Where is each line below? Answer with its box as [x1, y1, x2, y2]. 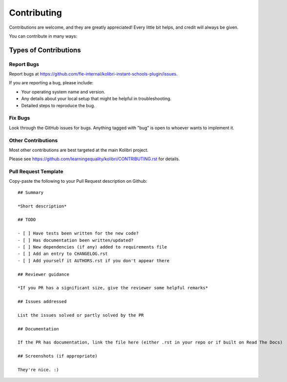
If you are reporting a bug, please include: [9, 80, 94, 86]
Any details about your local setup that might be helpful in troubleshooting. [21, 95, 172, 102]
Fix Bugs [9, 115, 30, 121]
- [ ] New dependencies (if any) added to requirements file [18, 244, 167, 249]
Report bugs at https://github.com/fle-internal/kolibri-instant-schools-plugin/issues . [9, 71, 178, 77]
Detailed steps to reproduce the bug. [21, 102, 95, 108]
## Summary [18, 190, 44, 195]
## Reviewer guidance [18, 271, 69, 277]
